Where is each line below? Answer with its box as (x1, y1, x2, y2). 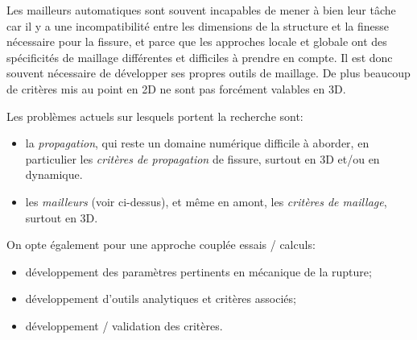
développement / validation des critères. (25, 317, 223, 334)
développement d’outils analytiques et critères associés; (25, 290, 296, 307)
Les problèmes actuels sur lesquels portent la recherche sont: (6, 107, 303, 124)
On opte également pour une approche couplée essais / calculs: (6, 236, 316, 253)
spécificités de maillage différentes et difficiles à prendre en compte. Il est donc (6, 48, 393, 65)
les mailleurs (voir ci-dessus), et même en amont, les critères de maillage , (25, 193, 387, 209)
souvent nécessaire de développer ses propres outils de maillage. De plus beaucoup (6, 64, 411, 81)
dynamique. (25, 166, 83, 183)
